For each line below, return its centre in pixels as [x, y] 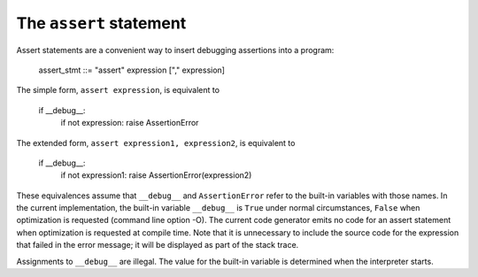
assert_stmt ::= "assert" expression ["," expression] [132, 70]
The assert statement [101, 23]
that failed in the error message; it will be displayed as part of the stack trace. [158, 245]
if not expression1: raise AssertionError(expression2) [156, 175]
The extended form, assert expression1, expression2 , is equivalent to [156, 142]
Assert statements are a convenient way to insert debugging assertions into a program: [175, 50]
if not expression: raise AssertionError [130, 123]
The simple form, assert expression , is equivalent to [118, 90]
